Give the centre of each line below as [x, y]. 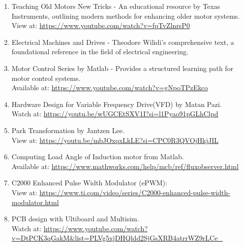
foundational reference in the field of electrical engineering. [100, 52]
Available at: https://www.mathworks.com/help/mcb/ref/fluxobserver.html [125, 166]
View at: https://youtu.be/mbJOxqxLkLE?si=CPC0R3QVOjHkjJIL [115, 140]
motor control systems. [46, 78]
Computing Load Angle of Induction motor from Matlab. [98, 157]
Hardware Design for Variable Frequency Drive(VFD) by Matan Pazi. [117, 104]
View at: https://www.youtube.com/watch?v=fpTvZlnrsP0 [101, 25]
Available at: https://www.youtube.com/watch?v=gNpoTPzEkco [110, 88]
